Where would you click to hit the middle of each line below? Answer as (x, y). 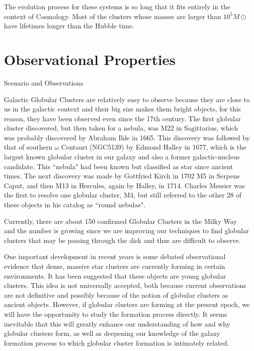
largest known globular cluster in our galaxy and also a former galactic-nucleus (122, 157)
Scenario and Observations (44, 82)
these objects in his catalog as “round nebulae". (75, 205)
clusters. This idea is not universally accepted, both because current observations (125, 285)
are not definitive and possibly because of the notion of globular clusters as (116, 295)
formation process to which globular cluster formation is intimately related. (117, 342)
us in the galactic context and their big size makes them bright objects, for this (123, 109)
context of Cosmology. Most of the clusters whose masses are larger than (113, 16)
